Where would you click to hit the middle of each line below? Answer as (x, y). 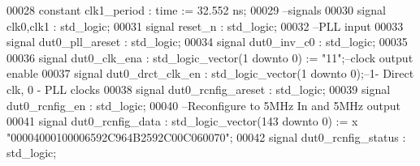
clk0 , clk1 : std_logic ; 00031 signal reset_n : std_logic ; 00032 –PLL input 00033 (205, 26)
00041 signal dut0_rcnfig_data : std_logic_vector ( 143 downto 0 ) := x (182, 121)
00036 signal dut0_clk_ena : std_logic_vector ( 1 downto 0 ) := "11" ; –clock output (210, 57)
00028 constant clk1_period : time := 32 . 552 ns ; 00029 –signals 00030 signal (196, 10)
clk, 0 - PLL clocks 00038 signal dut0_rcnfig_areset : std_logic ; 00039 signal (199, 89)
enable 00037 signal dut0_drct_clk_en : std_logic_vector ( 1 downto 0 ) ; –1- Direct (210, 73)
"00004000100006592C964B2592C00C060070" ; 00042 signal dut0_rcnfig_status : (206, 136)
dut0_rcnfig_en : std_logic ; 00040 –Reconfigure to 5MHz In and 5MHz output (204, 105)
